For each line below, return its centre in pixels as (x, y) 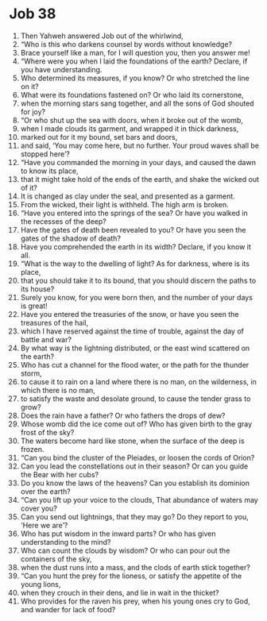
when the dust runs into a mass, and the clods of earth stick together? (135, 567)
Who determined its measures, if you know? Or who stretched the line (135, 78)
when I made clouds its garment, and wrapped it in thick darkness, (130, 129)
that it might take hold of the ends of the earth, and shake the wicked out (140, 179)
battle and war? (46, 339)
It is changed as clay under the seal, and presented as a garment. (128, 196)
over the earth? (45, 491)
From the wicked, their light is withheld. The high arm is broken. (124, 204)
